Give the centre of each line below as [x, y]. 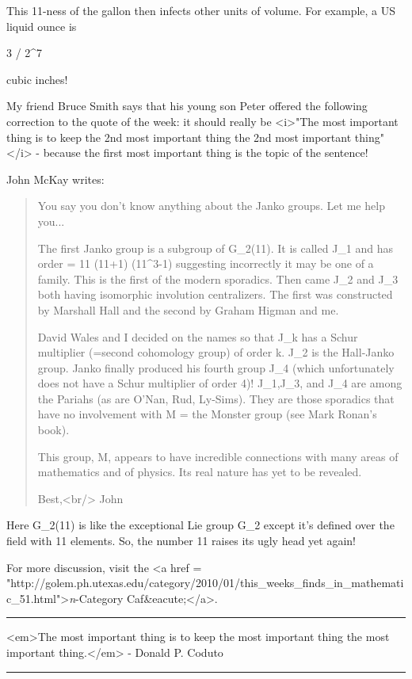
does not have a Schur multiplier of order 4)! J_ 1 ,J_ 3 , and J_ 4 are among [220, 383]
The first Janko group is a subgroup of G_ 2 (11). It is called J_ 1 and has [216, 248]
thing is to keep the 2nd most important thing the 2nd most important [179, 137]
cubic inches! [37, 79]
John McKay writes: [55, 179]
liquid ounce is [42, 26]
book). [53, 430]
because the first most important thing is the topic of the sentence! [206, 153]
